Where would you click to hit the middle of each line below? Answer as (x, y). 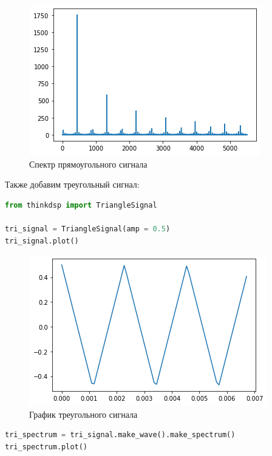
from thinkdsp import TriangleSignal (81, 205)
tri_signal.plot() (42, 241)
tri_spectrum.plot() (46, 447)
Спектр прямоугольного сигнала (88, 164)
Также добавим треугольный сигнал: (72, 184)
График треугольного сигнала (83, 414)
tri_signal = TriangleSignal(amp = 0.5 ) (88, 229)
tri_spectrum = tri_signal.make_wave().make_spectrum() (120, 435)
